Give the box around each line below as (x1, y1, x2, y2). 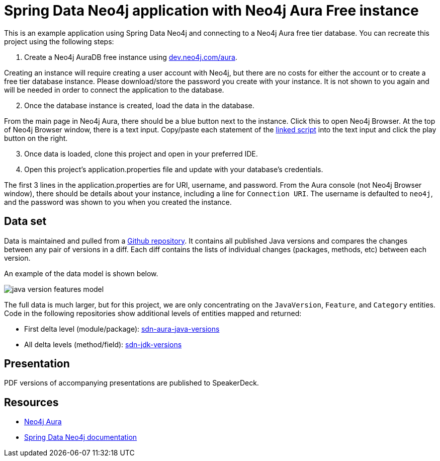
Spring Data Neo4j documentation (24, 433, 137, 442)
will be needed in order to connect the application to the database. (4, 85, 224, 94)
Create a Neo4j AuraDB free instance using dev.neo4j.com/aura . (24, 52, 237, 61)
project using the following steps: (4, 37, 114, 46)
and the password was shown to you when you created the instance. (4, 197, 232, 206)
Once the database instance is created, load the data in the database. (24, 101, 254, 110)
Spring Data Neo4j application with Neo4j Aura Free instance (4, 2, 419, 19)
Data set (4, 215, 47, 228)
